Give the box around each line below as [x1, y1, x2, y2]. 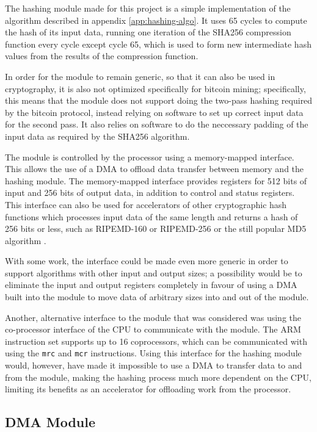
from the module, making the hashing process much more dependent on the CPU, [5, 370, 312, 383]
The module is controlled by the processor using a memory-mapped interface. [5, 150, 294, 163]
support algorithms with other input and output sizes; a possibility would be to [5, 266, 302, 279]
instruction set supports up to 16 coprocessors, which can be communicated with [5, 334, 307, 347]
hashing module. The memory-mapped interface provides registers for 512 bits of [5, 174, 307, 187]
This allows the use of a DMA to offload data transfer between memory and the [5, 162, 304, 175]
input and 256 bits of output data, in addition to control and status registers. [5, 186, 295, 199]
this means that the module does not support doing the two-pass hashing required [5, 94, 313, 107]
